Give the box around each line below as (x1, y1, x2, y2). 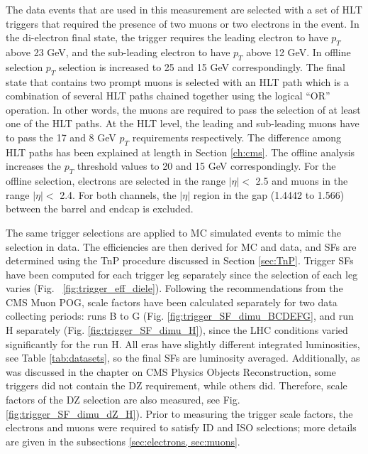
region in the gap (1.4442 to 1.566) (193, 187, 345, 202)
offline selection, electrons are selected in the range (6, 173, 225, 188)
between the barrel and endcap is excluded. (6, 201, 194, 216)
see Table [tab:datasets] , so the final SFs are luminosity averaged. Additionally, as (6, 350, 360, 365)
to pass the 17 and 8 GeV (6, 129, 116, 144)
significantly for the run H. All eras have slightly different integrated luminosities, (6, 336, 360, 351)
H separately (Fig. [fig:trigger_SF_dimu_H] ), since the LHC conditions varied (6, 323, 348, 337)
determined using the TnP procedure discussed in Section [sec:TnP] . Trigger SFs (6, 253, 354, 268)
